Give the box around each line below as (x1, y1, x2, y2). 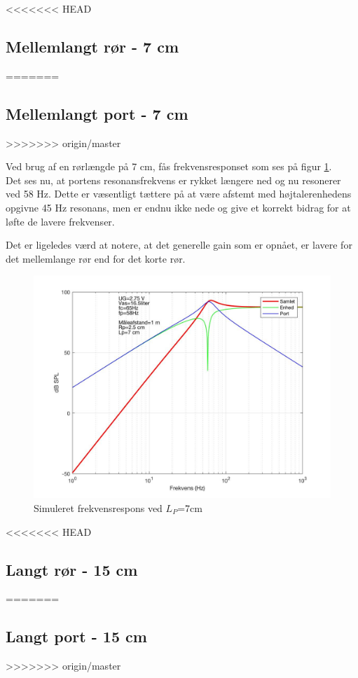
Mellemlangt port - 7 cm (6, 102, 188, 124)
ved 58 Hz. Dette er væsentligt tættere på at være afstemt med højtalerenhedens (6, 186, 352, 201)
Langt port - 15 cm (6, 625, 147, 647)
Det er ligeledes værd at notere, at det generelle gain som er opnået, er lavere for (6, 237, 352, 252)
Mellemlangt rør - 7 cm (6, 35, 179, 57)
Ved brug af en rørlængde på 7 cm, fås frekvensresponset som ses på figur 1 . (6, 159, 332, 174)
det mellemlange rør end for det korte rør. (6, 251, 186, 265)
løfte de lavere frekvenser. (6, 214, 115, 228)
